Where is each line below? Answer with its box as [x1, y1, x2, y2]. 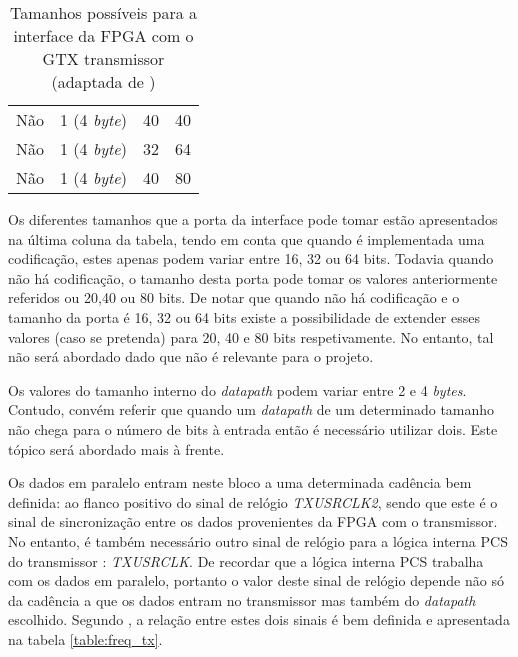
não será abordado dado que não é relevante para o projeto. [8, 346, 374, 367]
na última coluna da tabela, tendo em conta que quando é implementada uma [8, 228, 485, 249]
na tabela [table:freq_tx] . [8, 628, 163, 649]
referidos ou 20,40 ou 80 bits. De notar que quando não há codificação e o [8, 287, 460, 308]
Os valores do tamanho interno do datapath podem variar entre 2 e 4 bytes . [8, 379, 467, 400]
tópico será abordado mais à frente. [8, 438, 225, 459]
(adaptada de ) [51, 70, 156, 93]
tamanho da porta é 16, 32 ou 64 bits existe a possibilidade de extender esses [8, 306, 480, 327]
